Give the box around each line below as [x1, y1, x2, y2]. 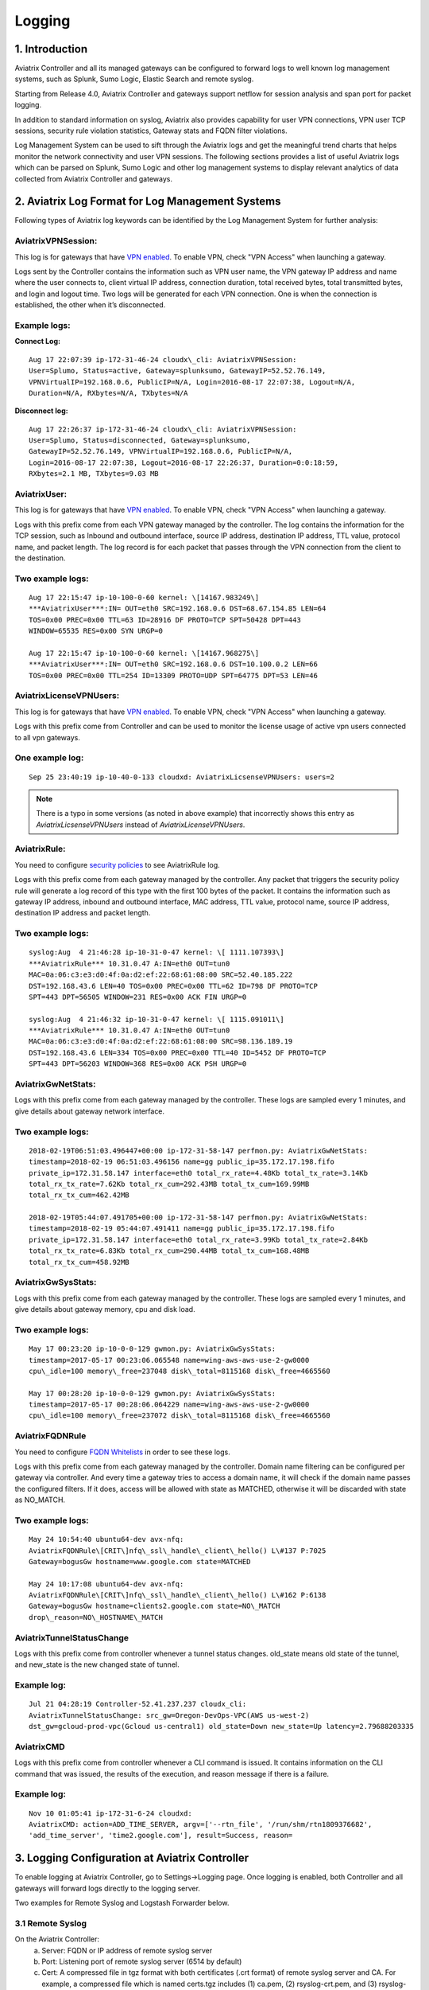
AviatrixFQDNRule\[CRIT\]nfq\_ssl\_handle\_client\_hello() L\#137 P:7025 [29, 1546, 327, 1555]
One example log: [14, 752, 84, 763]
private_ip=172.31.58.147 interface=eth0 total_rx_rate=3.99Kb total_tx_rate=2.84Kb [29, 1235, 369, 1244]
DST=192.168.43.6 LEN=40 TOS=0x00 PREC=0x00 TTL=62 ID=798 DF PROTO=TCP [29, 981, 318, 990]
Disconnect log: [14, 406, 68, 416]
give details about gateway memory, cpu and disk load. [14, 1305, 195, 1314]
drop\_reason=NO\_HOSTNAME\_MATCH [29, 1613, 163, 1621]
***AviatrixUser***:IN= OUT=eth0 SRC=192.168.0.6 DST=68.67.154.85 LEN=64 [29, 604, 327, 613]
